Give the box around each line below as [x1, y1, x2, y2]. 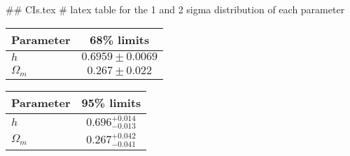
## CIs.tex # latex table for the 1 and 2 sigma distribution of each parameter [6, 2, 345, 16]
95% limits [81, 94, 141, 111]
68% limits [90, 31, 150, 48]
